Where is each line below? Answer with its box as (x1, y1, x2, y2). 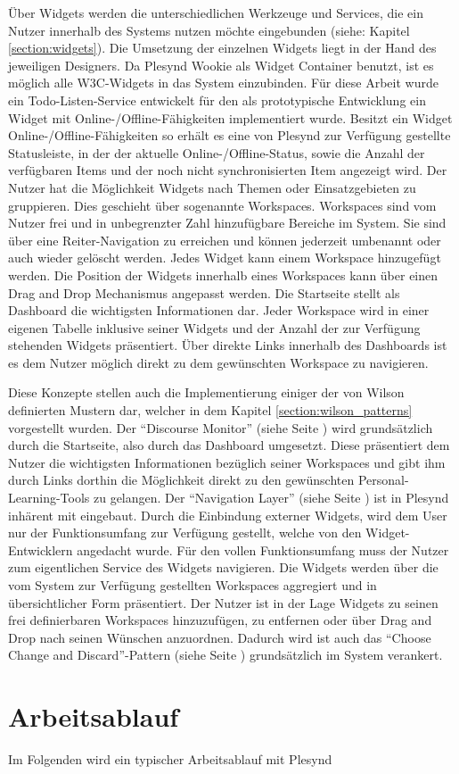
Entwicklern (8, 540, 73, 559)
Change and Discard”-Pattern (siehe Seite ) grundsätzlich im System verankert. (8, 645, 443, 664)
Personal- (357, 470, 409, 489)
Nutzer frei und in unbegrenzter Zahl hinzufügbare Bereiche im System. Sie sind (8, 213, 447, 232)
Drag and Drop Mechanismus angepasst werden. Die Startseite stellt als (8, 283, 400, 302)
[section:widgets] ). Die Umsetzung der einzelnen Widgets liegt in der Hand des (8, 38, 437, 57)
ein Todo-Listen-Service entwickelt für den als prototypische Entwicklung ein (8, 90, 426, 109)
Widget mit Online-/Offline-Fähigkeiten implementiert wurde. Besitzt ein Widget (8, 108, 453, 127)
